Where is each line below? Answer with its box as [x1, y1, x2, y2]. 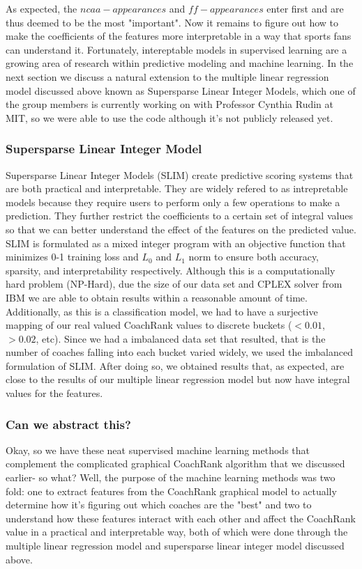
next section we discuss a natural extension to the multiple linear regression [6, 69, 329, 84]
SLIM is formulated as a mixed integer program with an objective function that [6, 235, 346, 250]
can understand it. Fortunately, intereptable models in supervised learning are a [6, 42, 347, 56]
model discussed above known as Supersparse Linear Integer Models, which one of [6, 83, 356, 98]
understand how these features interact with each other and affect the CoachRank [6, 510, 356, 525]
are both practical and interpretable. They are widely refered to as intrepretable [6, 181, 348, 196]
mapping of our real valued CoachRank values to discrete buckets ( [6, 318, 292, 332]
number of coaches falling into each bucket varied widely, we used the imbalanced [6, 345, 353, 359]
